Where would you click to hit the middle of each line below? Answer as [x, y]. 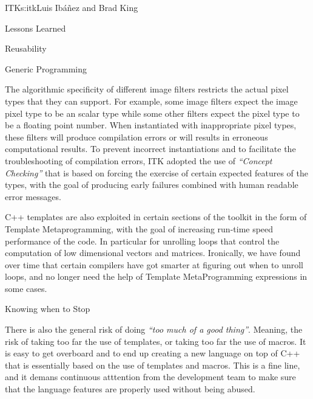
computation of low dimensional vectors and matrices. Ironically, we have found [153, 253]
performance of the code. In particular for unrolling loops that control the [142, 241]
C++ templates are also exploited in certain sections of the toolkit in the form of [156, 217]
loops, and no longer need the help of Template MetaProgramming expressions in [156, 276]
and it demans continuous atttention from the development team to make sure [150, 377]
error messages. [33, 196]
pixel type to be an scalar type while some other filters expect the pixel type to [152, 113]
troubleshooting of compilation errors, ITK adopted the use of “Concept [139, 160]
